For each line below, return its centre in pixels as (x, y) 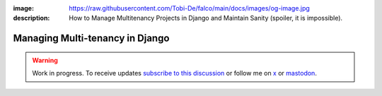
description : (31, 18)
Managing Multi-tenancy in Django (91, 38)
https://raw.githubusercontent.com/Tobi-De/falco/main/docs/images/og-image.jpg (190, 8)
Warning (45, 60)
